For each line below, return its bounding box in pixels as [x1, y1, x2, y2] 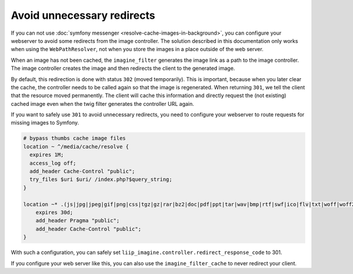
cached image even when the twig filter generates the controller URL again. [11, 100, 194, 107]
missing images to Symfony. [11, 119, 79, 126]
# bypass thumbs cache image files [23, 135, 126, 142]
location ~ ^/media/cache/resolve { [23, 143, 129, 150]
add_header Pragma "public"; [35, 218, 120, 224]
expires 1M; [29, 152, 64, 158]
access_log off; [29, 159, 76, 166]
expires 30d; [35, 209, 74, 216]
